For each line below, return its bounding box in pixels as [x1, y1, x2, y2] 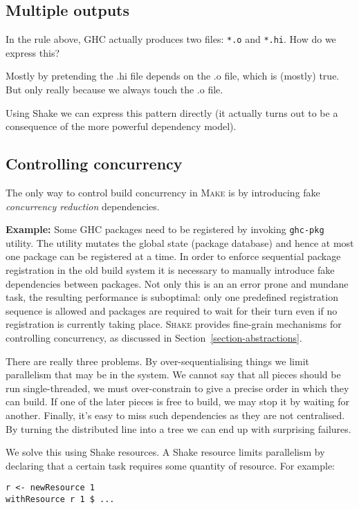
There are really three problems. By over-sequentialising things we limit [6, 353, 309, 368]
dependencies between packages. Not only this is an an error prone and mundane [6, 276, 349, 290]
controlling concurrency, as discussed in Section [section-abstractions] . [6, 331, 302, 345]
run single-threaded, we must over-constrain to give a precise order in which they [6, 380, 349, 395]
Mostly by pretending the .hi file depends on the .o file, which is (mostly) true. [6, 68, 340, 83]
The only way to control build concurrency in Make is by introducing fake [6, 185, 320, 200]
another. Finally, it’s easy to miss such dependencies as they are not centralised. [6, 408, 345, 422]
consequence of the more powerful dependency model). [6, 119, 237, 133]
